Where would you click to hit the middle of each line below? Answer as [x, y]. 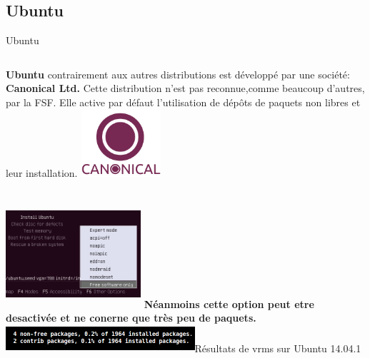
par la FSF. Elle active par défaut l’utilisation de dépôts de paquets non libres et [183, 102]
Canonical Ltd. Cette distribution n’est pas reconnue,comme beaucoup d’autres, [185, 88]
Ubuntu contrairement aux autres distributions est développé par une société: [178, 74]
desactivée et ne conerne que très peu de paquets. [131, 318]
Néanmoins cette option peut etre [229, 303]
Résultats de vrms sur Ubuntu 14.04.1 [278, 348]
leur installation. [42, 173]
